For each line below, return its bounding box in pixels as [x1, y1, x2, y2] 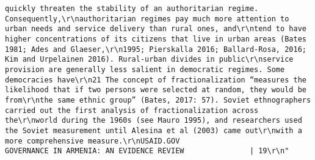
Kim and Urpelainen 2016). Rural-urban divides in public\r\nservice [5, 55, 294, 64]
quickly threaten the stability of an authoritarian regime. [5, 4, 259, 13]
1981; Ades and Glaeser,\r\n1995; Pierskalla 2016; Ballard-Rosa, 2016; [5, 45, 306, 54]
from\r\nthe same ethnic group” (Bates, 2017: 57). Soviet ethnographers [5, 95, 311, 104]
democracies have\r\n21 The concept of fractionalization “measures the [5, 75, 306, 84]
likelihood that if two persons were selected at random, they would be [5, 85, 306, 95]
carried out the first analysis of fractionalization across [5, 106, 259, 115]
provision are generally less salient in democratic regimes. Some [5, 65, 285, 74]
